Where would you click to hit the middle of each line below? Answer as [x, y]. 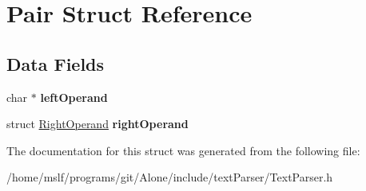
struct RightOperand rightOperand [97, 124]
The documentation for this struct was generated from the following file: [183, 150]
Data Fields [56, 63]
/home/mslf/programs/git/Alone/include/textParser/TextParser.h [170, 177]
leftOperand [74, 97]
